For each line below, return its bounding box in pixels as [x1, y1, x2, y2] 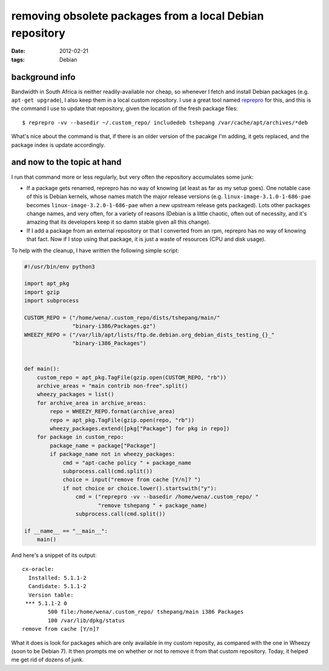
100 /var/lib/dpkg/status [48, 617, 125, 624]
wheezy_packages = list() [37, 391, 115, 398]
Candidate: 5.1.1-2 [28, 583, 87, 590]
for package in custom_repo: [37, 433, 124, 441]
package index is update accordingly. [11, 141, 105, 149]
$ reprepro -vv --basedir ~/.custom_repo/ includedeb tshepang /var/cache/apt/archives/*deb [22, 119, 308, 126]
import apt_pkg [24, 280, 69, 287]
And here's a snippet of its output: [11, 552, 97, 559]
